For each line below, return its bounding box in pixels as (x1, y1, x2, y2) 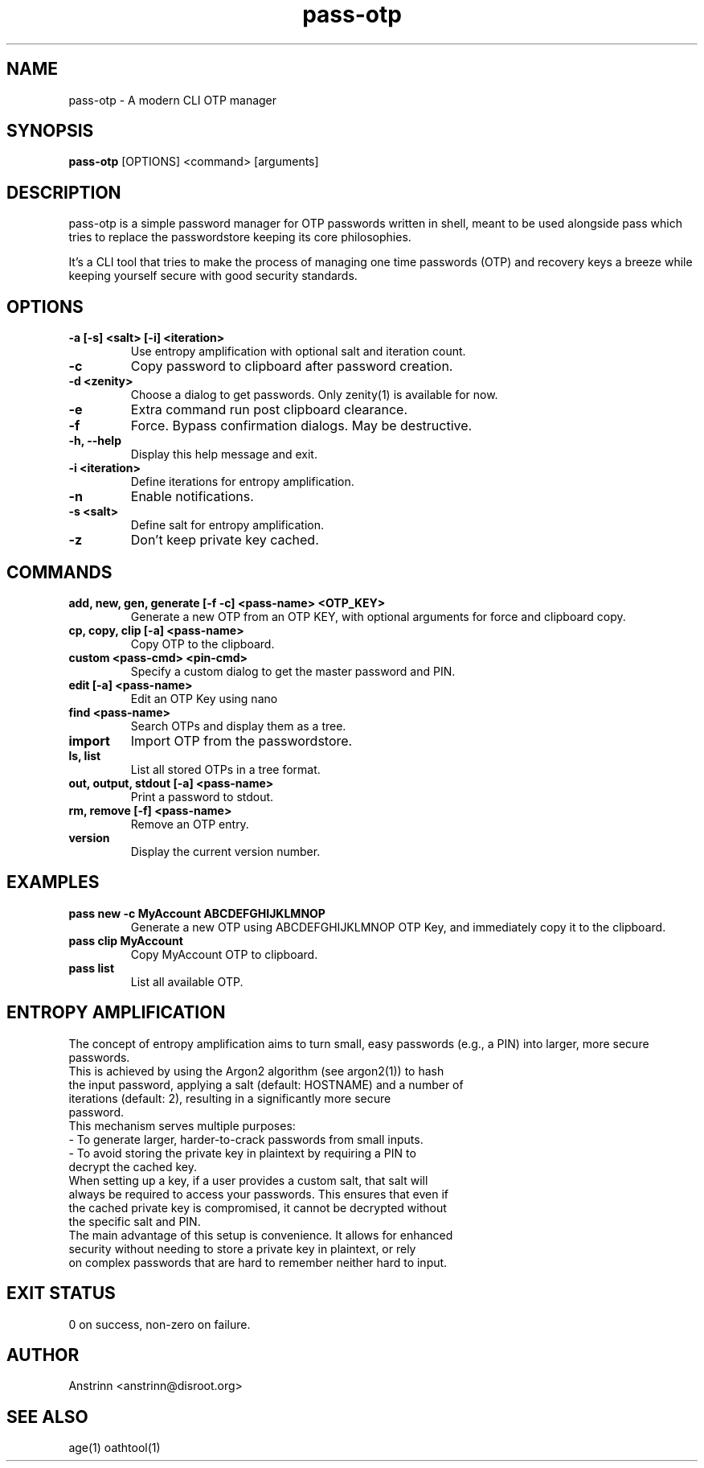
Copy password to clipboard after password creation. (130, 358, 453, 375)
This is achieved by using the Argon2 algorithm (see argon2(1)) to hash (68, 1063, 444, 1078)
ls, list (68, 748, 101, 763)
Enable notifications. (130, 488, 254, 505)
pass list (68, 960, 115, 975)
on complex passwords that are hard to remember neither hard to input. (68, 1255, 448, 1269)
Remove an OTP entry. (130, 816, 249, 831)
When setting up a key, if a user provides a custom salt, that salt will (68, 1173, 428, 1187)
